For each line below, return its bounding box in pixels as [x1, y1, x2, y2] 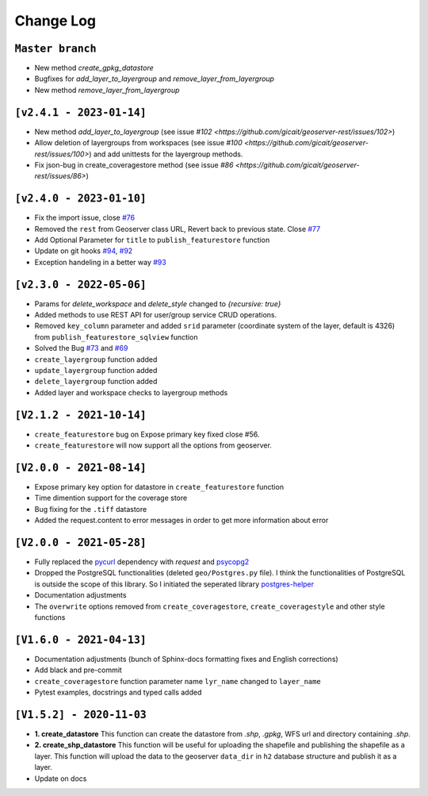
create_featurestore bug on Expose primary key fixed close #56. [34, 429, 260, 439]
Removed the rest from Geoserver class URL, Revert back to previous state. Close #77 [34, 224, 321, 233]
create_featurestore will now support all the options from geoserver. [34, 440, 273, 450]
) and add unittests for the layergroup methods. [88, 149, 243, 159]
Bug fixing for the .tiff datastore [34, 504, 147, 513]
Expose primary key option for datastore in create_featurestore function [34, 483, 285, 492]
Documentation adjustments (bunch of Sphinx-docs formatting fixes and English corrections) [34, 654, 338, 663]
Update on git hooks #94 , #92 [34, 246, 133, 256]
